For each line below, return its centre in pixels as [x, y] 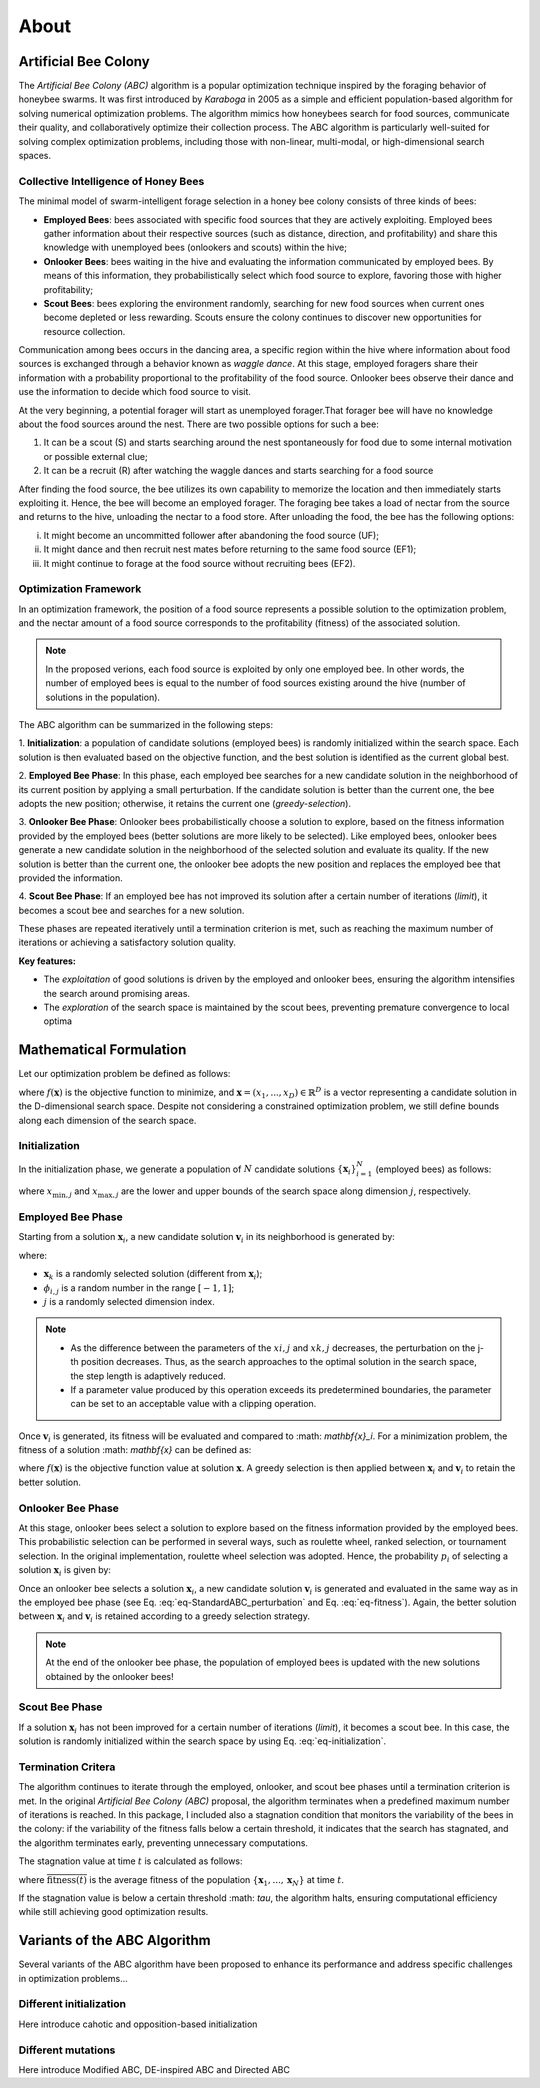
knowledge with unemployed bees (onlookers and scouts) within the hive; [195, 247]
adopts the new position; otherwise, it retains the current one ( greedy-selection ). [185, 803]
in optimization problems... [73, 1978]
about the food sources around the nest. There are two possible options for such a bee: [198, 424]
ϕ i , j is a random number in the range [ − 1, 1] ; [139, 1288]
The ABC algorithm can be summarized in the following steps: [146, 725]
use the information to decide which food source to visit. [135, 392]
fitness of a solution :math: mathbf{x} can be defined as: [135, 1450]
